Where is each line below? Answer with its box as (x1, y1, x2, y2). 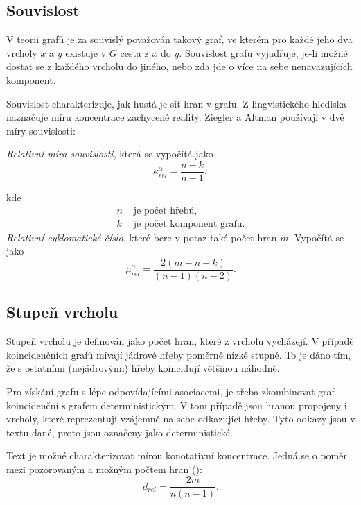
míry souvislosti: (6, 123, 76, 137)
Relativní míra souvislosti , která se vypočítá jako (6, 146, 213, 161)
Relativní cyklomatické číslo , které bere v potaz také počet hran (6, 230, 277, 244)
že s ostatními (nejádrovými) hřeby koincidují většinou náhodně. (6, 361, 280, 375)
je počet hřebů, (133, 205, 197, 216)
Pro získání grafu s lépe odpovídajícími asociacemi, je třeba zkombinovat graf (6, 384, 335, 398)
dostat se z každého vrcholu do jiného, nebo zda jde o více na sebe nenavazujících (6, 59, 353, 74)
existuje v (65, 45, 107, 60)
